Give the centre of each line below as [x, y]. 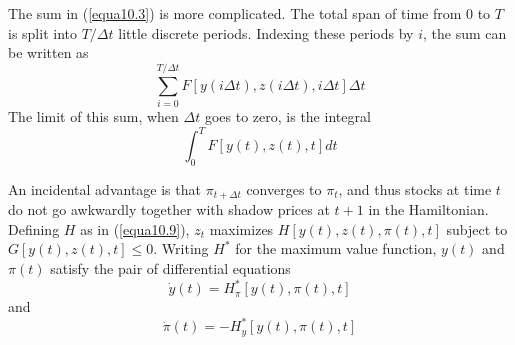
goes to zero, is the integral [287, 115]
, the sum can [464, 32]
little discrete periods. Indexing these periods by [266, 32]
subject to [477, 228]
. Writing [181, 248]
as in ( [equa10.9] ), [135, 228]
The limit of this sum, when [93, 115]
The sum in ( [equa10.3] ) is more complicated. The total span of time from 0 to [249, 13]
